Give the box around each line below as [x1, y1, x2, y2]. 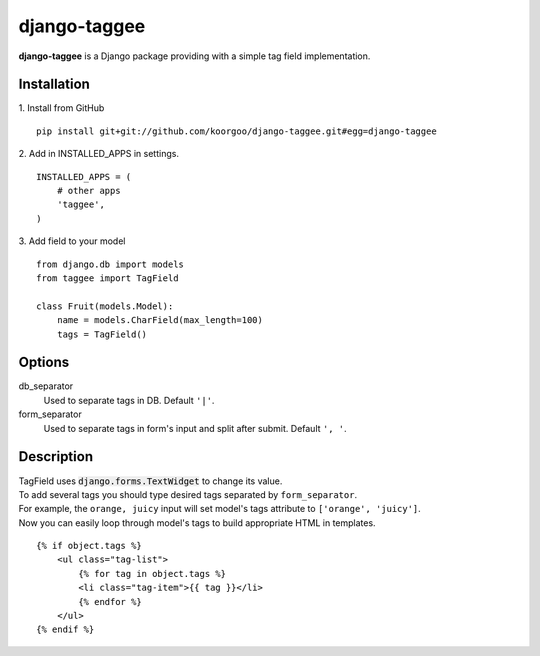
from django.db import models [36, 258, 185, 270]
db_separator [18, 380, 74, 392]
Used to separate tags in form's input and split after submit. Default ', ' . [43, 422, 347, 434]
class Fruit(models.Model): [36, 300, 174, 312]
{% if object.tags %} [36, 540, 142, 552]
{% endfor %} [78, 596, 142, 607]
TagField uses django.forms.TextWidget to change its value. [18, 475, 283, 487]
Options [18, 354, 70, 371]
